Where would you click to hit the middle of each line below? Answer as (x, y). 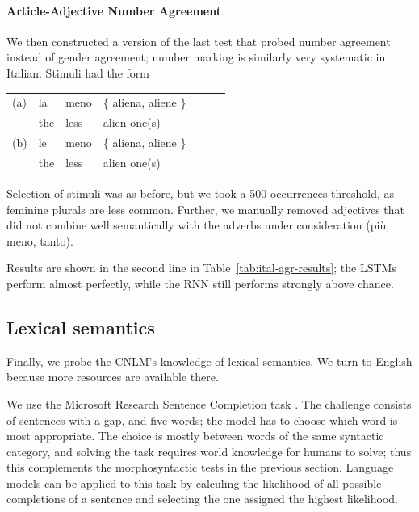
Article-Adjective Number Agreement (114, 10)
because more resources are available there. (113, 377)
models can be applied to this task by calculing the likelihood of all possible (194, 483)
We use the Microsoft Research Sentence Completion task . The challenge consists (209, 403)
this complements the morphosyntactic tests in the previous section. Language (200, 467)
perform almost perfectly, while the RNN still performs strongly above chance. (200, 283)
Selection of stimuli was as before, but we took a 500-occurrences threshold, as (201, 193)
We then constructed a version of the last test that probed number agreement (199, 41)
